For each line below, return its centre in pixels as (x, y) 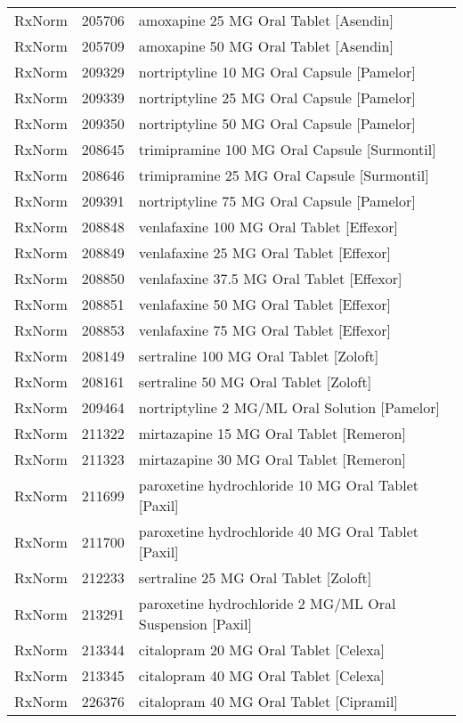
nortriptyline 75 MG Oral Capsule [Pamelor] (277, 201)
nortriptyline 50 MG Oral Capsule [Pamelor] (277, 123)
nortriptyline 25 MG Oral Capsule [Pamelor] (277, 97)
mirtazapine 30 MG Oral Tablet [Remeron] (272, 459)
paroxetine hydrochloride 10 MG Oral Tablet (278, 485)
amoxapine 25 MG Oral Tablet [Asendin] (266, 20)
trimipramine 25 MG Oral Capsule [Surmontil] (284, 175)
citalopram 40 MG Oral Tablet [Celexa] (262, 675)
